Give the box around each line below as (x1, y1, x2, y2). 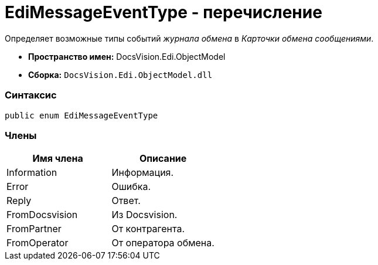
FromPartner (6, 223, 62, 235)
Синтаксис (5, 89, 57, 101)
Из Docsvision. (111, 209, 178, 221)
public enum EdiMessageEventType (5, 110, 158, 120)
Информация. (111, 167, 174, 179)
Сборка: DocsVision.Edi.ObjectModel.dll (28, 69, 213, 80)
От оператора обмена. (111, 237, 214, 249)
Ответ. (111, 195, 141, 207)
